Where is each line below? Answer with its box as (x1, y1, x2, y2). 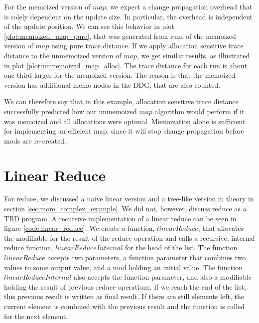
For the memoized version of (4, 1, 91, 11)
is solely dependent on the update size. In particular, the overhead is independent (4, 11, 253, 21)
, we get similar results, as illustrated (136, 50, 250, 60)
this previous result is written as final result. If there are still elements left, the (4, 291, 244, 302)
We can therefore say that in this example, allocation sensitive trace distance (4, 96, 239, 107)
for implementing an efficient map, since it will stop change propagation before (4, 126, 244, 136)
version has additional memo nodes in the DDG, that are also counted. (4, 79, 221, 90)
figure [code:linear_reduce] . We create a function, (4, 223, 155, 233)
